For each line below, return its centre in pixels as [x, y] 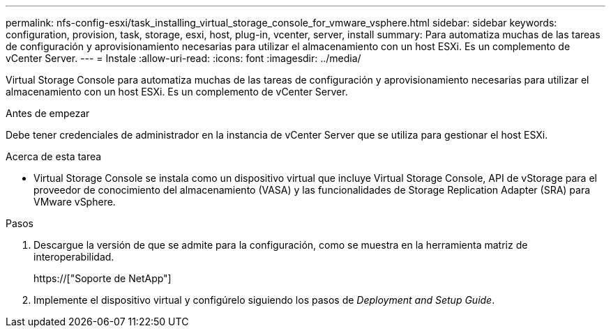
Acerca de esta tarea [54, 156]
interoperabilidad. [74, 257]
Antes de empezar [48, 113]
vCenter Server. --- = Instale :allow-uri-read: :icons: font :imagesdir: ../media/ [183, 58]
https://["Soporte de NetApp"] [103, 278]
